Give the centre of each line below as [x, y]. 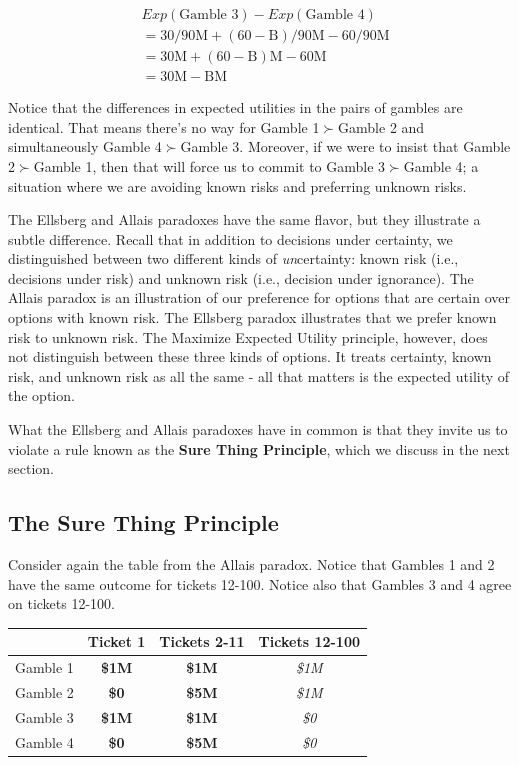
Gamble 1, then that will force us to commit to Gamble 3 [209, 165]
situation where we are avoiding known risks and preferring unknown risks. [237, 185]
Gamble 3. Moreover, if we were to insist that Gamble [345, 146]
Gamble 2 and [381, 126]
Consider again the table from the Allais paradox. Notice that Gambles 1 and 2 [251, 564]
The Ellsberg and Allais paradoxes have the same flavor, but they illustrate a [244, 219]
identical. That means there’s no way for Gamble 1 [164, 126]
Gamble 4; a [441, 165]
